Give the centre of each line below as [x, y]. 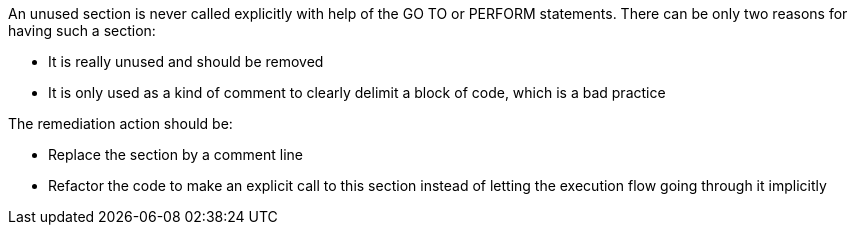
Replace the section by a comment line [175, 154]
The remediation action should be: [120, 123]
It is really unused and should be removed [186, 61]
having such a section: [82, 30]
